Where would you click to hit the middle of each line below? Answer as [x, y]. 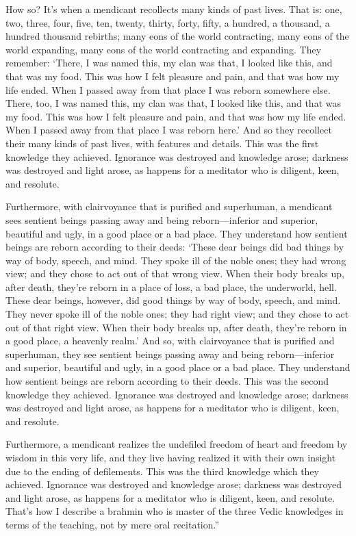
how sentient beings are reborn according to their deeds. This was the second [167, 381]
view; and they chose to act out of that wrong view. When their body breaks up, [175, 273]
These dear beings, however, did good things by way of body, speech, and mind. [173, 300]
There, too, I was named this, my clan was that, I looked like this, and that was [173, 103]
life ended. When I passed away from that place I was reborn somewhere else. [168, 89]
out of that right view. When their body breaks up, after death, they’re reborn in [176, 327]
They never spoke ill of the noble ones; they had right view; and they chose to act [177, 314]
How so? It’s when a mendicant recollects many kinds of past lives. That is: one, [174, 9]
